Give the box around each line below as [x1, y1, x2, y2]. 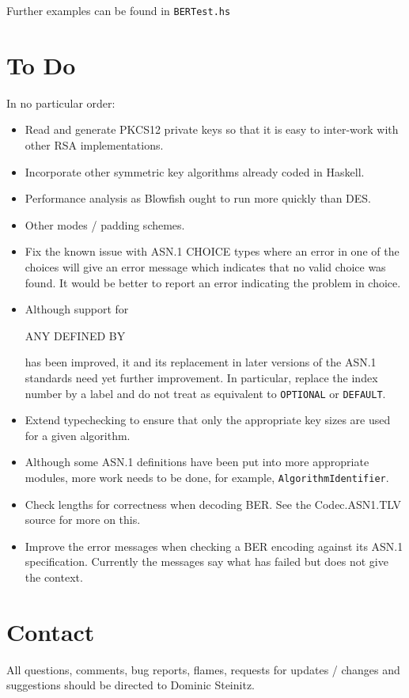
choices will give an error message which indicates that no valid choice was [25, 258, 386, 275]
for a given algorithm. [25, 427, 131, 443]
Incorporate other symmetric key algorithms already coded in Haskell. [25, 163, 365, 180]
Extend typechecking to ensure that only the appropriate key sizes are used [25, 412, 391, 428]
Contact [6, 615, 95, 647]
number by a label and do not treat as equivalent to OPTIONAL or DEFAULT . [25, 385, 386, 401]
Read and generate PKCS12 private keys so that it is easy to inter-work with [25, 121, 399, 138]
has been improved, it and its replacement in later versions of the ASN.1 [25, 354, 377, 370]
